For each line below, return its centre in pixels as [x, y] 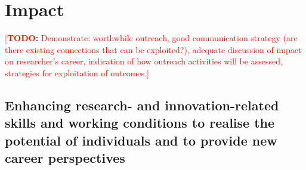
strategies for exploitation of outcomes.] [77, 72]
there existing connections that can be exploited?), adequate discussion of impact [153, 49]
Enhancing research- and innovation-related [142, 105]
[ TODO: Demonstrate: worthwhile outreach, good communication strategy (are [151, 38]
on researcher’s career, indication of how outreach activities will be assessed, [144, 61]
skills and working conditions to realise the [140, 123]
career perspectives [65, 158]
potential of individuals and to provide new [141, 140]
